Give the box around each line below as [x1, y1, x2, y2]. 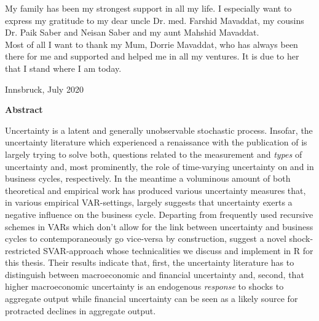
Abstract [5, 103, 43, 116]
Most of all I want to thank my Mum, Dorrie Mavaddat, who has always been [5, 37, 298, 50]
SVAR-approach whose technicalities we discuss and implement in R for [43, 244, 313, 257]
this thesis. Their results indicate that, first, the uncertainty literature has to [5, 256, 294, 269]
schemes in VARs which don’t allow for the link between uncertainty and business [5, 220, 313, 233]
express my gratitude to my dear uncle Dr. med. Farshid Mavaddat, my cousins [5, 14, 304, 26]
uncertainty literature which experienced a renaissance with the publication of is [5, 136, 307, 149]
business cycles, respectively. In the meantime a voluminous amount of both [5, 172, 291, 185]
